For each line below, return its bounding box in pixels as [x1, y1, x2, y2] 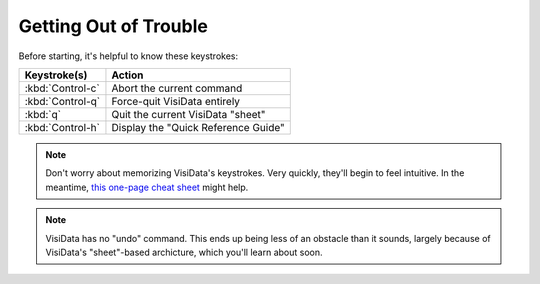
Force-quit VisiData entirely [111, 94, 240, 108]
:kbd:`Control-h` [24, 120, 100, 134]
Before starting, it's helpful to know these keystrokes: [18, 50, 239, 62]
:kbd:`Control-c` [24, 81, 100, 95]
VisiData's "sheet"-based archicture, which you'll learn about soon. [45, 246, 323, 258]
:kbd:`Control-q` [24, 94, 101, 108]
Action [111, 68, 144, 82]
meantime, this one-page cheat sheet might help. [45, 181, 249, 193]
